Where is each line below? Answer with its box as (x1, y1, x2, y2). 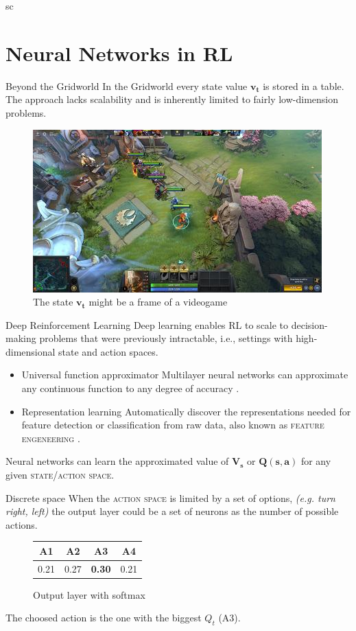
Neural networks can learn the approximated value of (5, 454, 229, 468)
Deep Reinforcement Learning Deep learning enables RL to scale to (5, 317, 289, 332)
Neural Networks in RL (5, 38, 233, 67)
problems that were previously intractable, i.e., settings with (39, 331, 293, 345)
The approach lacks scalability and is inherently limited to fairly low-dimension (5, 92, 338, 106)
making (5, 331, 36, 345)
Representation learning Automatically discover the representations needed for (21, 404, 351, 418)
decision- (291, 317, 328, 332)
